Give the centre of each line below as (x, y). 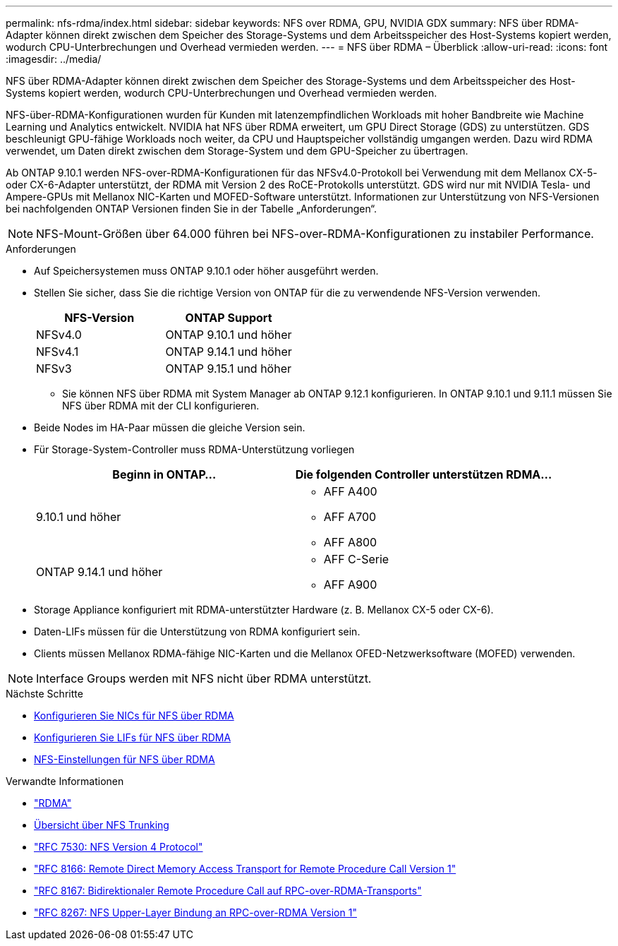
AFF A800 (350, 542)
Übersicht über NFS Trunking (102, 825)
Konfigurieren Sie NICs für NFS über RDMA (134, 716)
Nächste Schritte (44, 694)
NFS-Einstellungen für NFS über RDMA (125, 759)
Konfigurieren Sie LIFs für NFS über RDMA (133, 737)
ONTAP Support (229, 318)
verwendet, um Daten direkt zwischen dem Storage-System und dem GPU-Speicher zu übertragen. (237, 151)
